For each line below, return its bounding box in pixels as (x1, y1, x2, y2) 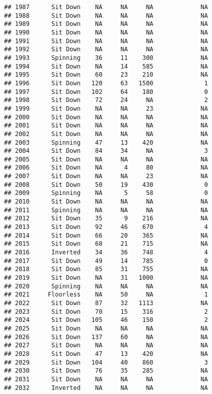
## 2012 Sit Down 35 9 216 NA (4, 215, 208, 222)
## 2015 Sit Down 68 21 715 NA (4, 240, 208, 248)
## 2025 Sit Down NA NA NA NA (4, 324, 208, 332)
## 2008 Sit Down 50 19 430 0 (4, 181, 208, 188)
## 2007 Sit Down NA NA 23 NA (4, 173, 208, 180)
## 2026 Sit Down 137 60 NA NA (4, 333, 208, 341)
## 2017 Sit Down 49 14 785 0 (4, 257, 208, 265)
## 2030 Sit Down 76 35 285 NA (4, 367, 208, 375)
